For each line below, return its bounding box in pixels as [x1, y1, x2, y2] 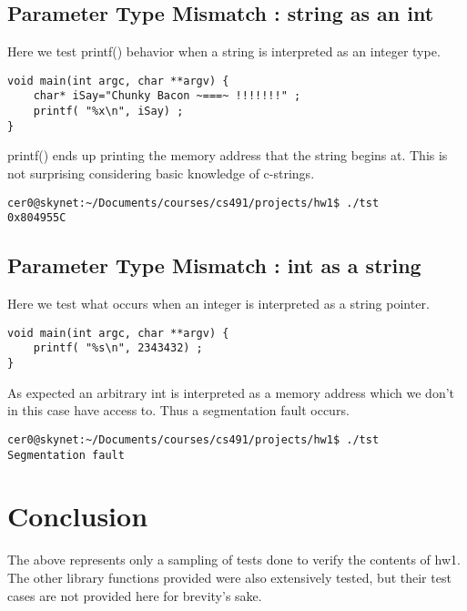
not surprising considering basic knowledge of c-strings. [7, 164, 315, 183]
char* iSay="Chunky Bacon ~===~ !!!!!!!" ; [33, 89, 301, 103]
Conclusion [7, 497, 148, 535]
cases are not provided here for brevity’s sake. [7, 586, 262, 605]
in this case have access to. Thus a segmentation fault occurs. [7, 401, 350, 420]
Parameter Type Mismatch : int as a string [7, 251, 421, 280]
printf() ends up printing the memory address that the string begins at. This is [7, 146, 448, 165]
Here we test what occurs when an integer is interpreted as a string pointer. [7, 294, 430, 313]
